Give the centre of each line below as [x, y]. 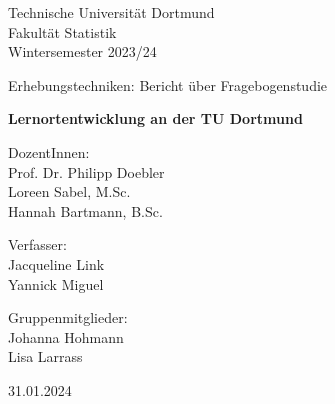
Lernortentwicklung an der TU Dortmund [155, 118]
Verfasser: [37, 244]
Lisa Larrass [45, 356]
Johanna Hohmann [66, 336]
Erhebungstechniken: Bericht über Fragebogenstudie [168, 84]
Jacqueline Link [56, 263]
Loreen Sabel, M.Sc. [69, 191]
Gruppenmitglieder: [68, 317]
